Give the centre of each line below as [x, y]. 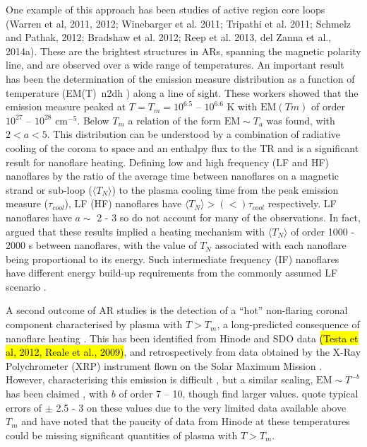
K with [242, 106]
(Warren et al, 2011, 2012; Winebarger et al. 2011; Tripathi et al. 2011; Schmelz [179, 23]
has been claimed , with [57, 394]
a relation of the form [175, 120]
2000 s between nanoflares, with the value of [101, 245]
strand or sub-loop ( [49, 189]
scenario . [26, 286]
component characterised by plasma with [94, 324]
